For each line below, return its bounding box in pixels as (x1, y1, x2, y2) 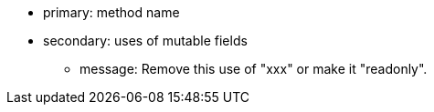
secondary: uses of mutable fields (43, 33, 248, 48)
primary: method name (43, 5, 180, 20)
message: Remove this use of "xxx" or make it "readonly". (79, 61, 428, 76)
